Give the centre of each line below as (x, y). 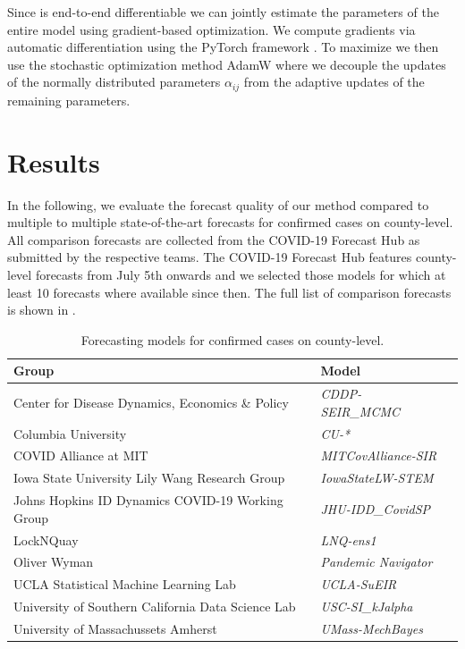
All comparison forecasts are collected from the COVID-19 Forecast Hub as (214, 239)
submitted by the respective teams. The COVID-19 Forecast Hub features (210, 257)
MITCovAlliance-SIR (379, 455)
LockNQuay (46, 539)
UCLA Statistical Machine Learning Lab (125, 584)
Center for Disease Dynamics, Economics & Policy (151, 402)
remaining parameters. (69, 100)
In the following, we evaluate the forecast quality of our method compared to (218, 204)
